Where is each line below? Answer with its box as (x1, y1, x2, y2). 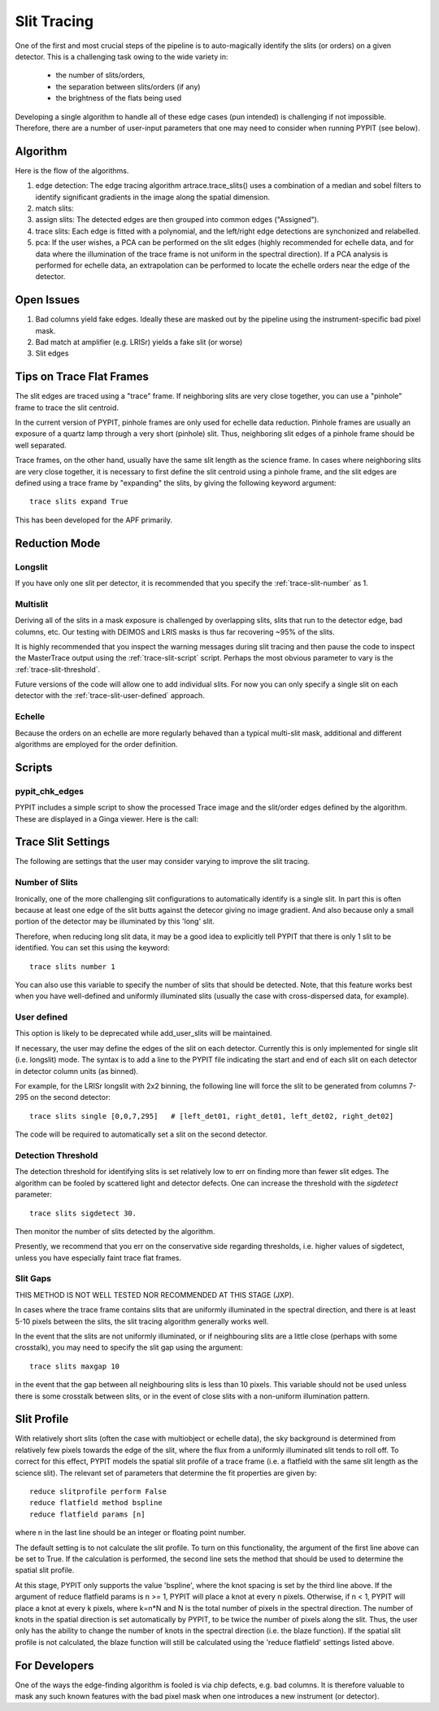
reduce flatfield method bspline (29, 1498, 163, 1508)
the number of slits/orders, (55, 70, 146, 81)
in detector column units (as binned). (15, 1066, 138, 1076)
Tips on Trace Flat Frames (15, 370, 150, 384)
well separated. (15, 440, 67, 450)
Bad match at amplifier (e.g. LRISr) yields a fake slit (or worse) (35, 338, 243, 347)
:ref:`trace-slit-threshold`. (15, 664, 101, 674)
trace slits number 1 (29, 962, 115, 971)
